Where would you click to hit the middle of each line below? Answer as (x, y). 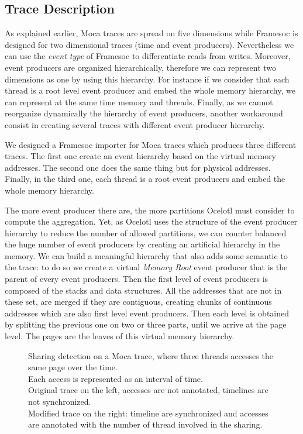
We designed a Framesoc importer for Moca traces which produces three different (151, 144)
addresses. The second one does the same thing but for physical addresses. (138, 167)
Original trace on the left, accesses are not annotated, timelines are (148, 390)
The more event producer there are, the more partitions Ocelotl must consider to (150, 210)
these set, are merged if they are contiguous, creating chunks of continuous (138, 302)
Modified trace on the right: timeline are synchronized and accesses (148, 413)
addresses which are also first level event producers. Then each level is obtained (147, 313)
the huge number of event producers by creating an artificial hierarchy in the (142, 244)
